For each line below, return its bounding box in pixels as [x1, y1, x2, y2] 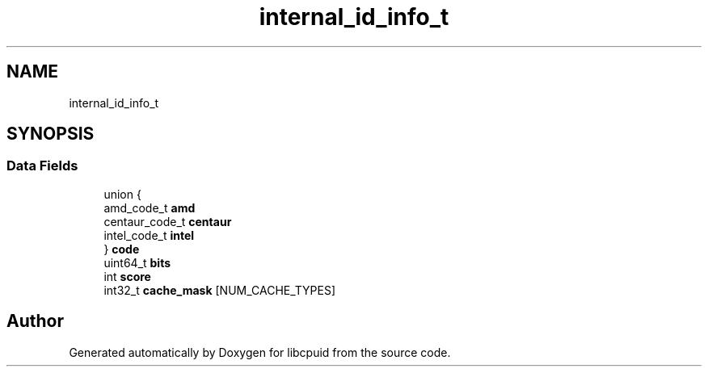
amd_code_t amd [103, 200, 196, 215]
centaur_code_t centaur [103, 214, 232, 228]
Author [6, 311, 64, 332]
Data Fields [6, 157, 78, 174]
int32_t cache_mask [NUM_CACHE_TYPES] [103, 283, 336, 297]
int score [103, 269, 151, 283]
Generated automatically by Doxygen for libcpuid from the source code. [69, 345, 451, 359]
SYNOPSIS [6, 124, 95, 145]
